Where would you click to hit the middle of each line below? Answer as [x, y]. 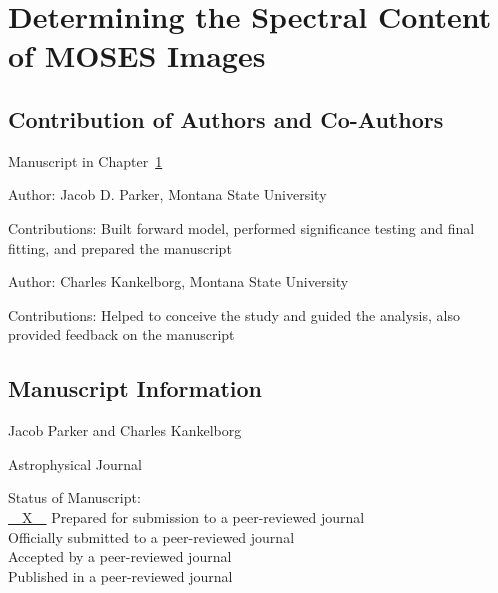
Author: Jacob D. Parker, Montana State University [167, 194]
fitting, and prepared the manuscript [120, 247]
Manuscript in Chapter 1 [85, 160]
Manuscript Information [135, 388]
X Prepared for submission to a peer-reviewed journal [193, 516]
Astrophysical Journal [75, 463]
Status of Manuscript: [74, 497]
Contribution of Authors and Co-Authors [226, 118]
